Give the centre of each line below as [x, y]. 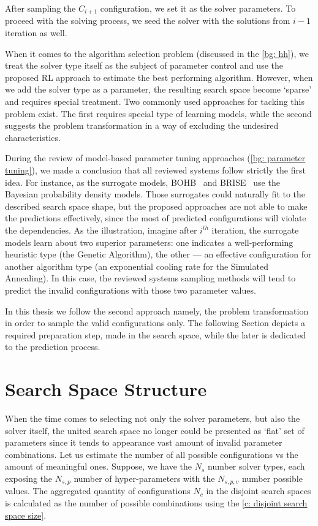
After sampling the [40, 8]
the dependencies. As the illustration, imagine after [101, 230]
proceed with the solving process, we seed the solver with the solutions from [148, 21]
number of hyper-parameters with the [144, 478]
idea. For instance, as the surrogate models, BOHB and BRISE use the [142, 182]
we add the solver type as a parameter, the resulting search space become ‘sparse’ [158, 89]
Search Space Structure [106, 389]
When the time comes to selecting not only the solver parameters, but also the [153, 418]
